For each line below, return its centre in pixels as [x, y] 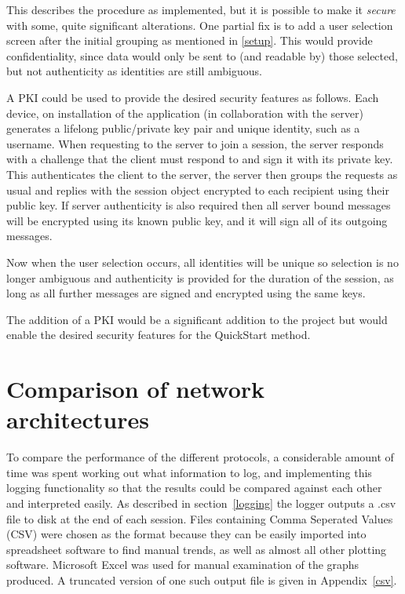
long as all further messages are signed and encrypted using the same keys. [186, 293]
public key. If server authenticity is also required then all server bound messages [199, 205]
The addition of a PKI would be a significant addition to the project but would [197, 319]
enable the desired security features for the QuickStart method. [159, 335]
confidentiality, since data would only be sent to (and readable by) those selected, [202, 55]
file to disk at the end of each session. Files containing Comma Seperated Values [200, 518]
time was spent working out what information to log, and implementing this [189, 472]
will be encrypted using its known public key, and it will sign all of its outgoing [197, 220]
